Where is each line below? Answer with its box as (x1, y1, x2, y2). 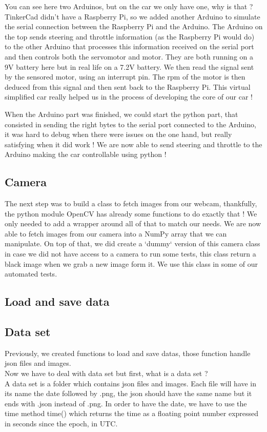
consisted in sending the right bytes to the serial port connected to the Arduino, (5, 119, 256, 129)
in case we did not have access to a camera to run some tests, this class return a (5, 248, 256, 259)
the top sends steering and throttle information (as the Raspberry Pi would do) (5, 31, 255, 42)
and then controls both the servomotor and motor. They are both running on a (5, 51, 253, 62)
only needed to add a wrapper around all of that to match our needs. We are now (5, 218, 261, 229)
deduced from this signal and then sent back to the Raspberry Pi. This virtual (5, 81, 251, 92)
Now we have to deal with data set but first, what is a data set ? (5, 368, 208, 379)
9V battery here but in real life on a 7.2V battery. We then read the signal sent (5, 61, 254, 72)
